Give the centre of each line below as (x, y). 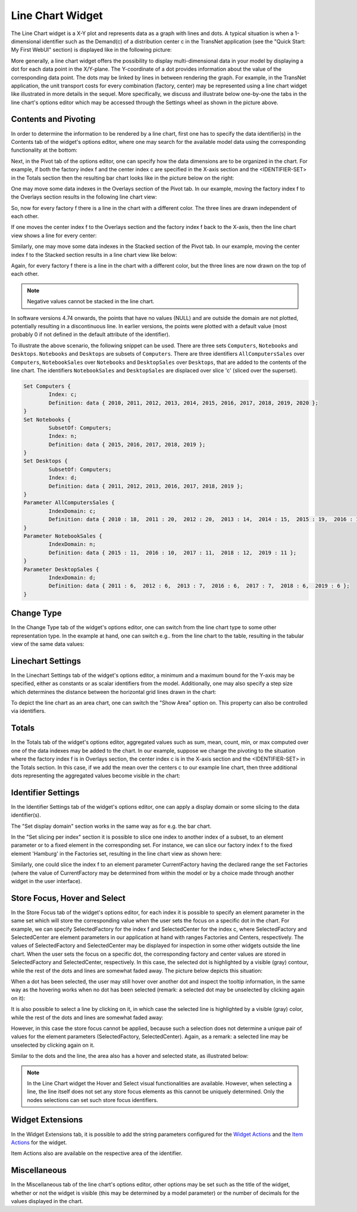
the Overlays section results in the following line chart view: (84, 197)
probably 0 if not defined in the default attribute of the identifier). (90, 335)
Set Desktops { (46, 461)
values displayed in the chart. (47, 1201)
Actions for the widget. (39, 1142)
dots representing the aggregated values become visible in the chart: (96, 775)
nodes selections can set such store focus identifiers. (93, 1100)
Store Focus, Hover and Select (68, 898)
